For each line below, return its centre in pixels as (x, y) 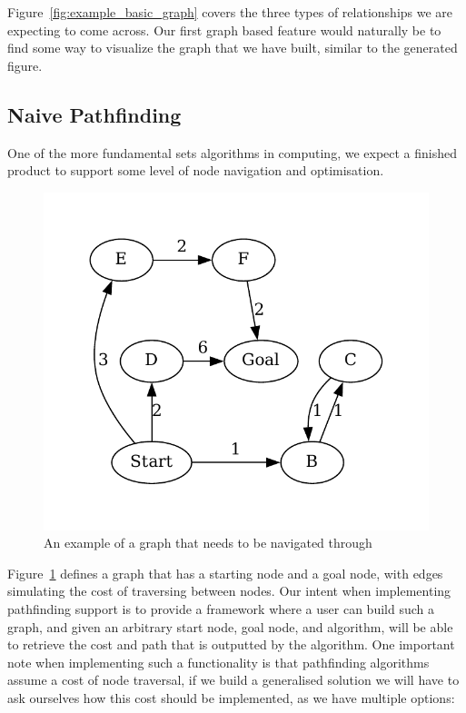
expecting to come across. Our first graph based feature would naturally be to (224, 30)
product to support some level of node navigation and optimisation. (196, 170)
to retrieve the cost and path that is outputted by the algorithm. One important (231, 644)
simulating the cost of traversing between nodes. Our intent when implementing (229, 591)
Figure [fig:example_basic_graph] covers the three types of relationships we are (230, 12)
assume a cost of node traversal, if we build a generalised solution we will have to (233, 680)
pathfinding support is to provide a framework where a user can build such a (221, 608)
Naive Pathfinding (94, 114)
